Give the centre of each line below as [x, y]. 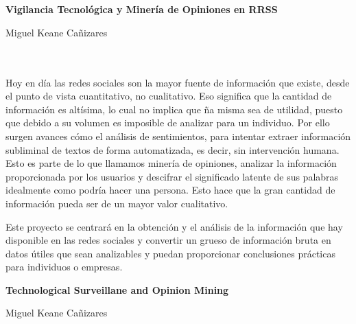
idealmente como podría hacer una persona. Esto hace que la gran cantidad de [170, 190]
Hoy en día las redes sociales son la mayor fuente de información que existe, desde [178, 82]
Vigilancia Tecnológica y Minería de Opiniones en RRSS [142, 9]
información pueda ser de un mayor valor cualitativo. [117, 203]
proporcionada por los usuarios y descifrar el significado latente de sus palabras [172, 176]
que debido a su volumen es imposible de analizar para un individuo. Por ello [168, 123]
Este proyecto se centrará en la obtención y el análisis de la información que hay [174, 226]
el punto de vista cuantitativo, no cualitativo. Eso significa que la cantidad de [169, 96]
